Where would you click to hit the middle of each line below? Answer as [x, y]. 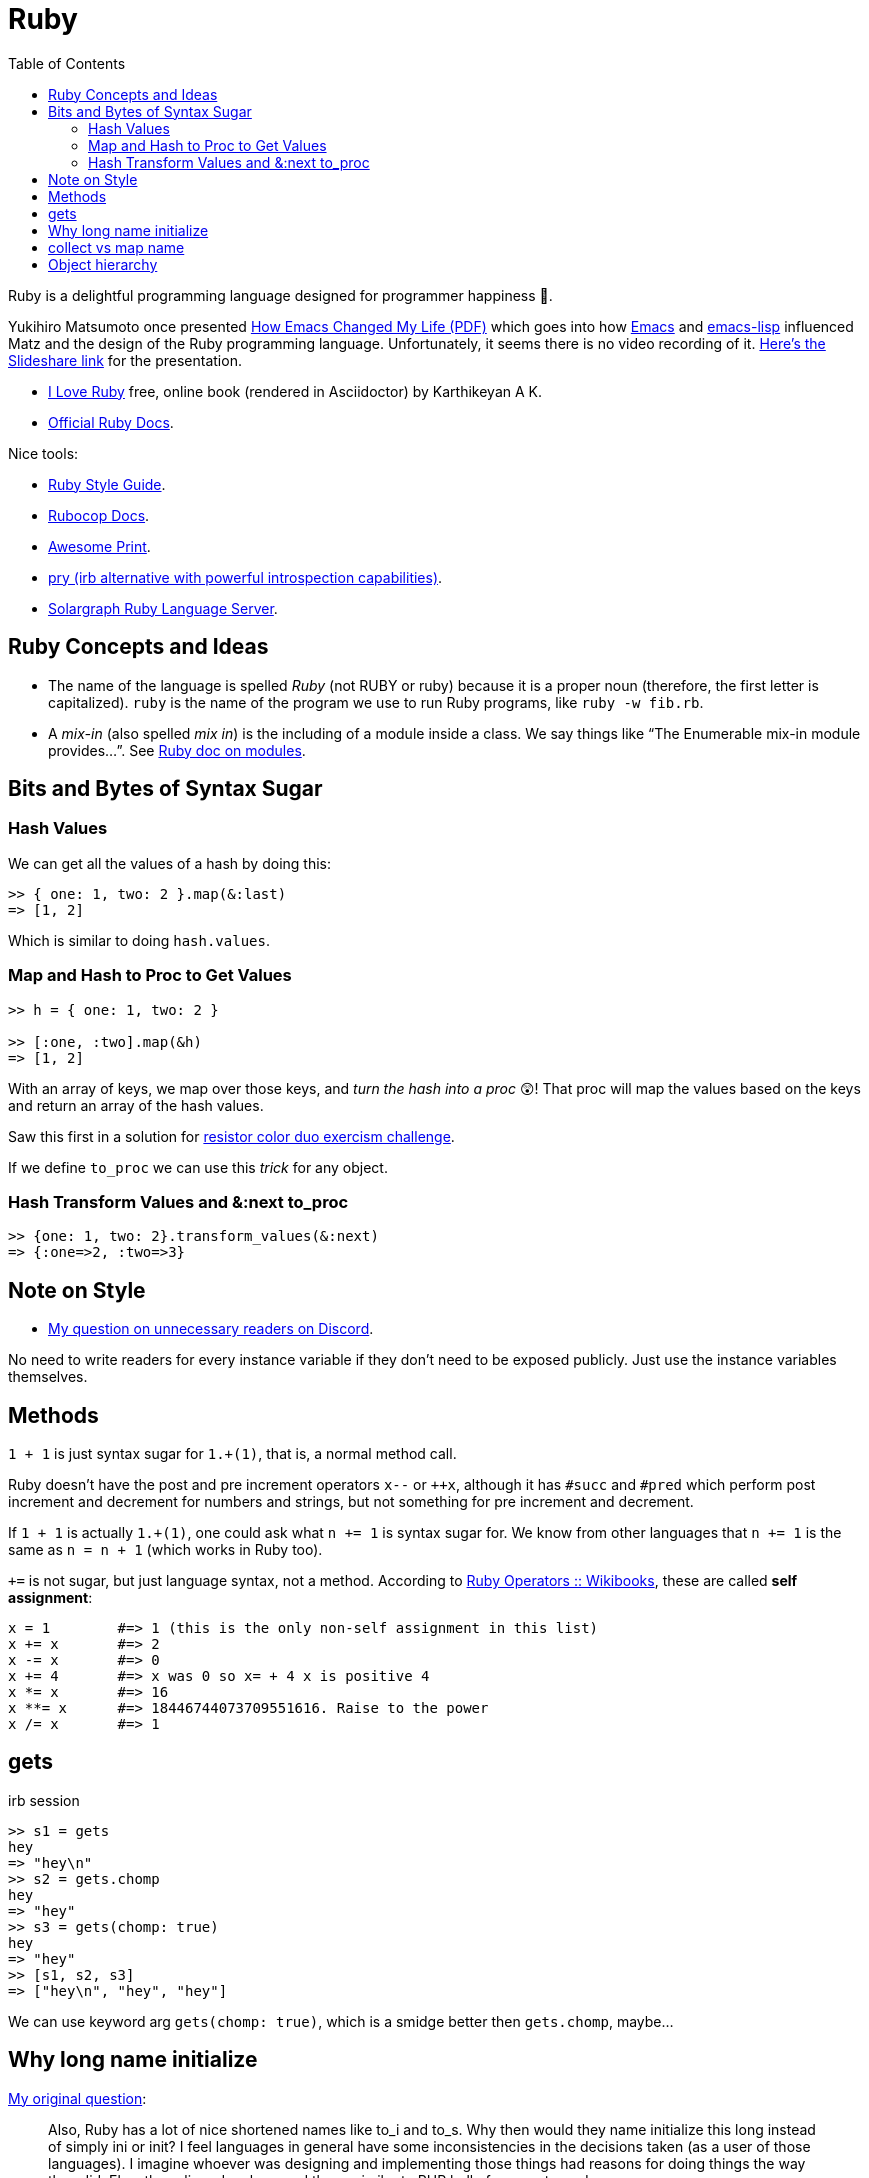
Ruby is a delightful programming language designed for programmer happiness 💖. [280, 295]
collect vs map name [116, 247]
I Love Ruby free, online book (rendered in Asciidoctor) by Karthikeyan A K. [295, 391]
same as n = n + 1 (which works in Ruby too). [165, 1549]
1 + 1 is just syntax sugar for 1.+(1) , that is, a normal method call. [232, 1453]
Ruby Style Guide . [107, 484]
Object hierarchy [103, 264]
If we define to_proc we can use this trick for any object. [198, 1167]
